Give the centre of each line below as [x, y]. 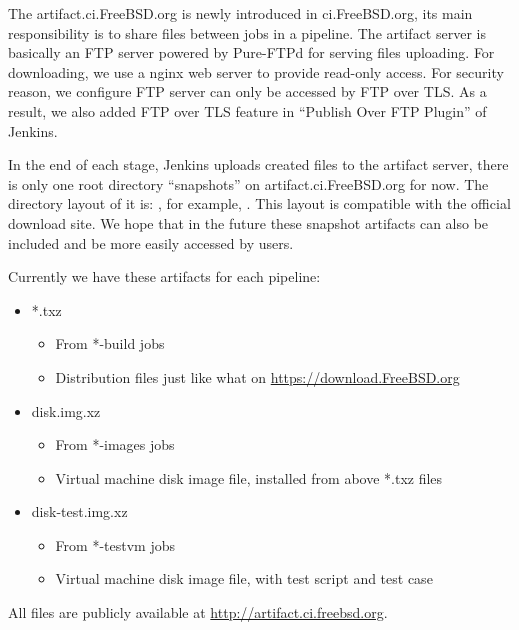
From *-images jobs [115, 444]
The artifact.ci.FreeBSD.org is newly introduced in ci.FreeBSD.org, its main [240, 13]
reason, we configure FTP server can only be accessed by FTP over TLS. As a [247, 91]
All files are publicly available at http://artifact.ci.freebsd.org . [198, 612]
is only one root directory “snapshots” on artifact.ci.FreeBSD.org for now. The [248, 183]
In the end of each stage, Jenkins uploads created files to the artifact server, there [258, 164]
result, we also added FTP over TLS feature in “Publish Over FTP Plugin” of [247, 110]
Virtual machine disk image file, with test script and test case [244, 578]
